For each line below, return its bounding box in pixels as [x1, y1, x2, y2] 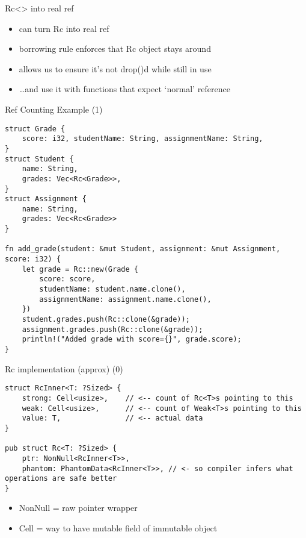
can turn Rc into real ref [19, 22, 109, 34]
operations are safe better [5, 474, 117, 483]
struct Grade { [5, 124, 66, 133]
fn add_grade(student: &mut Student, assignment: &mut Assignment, [5, 245, 281, 254]
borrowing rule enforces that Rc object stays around [19, 42, 211, 55]
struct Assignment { [5, 195, 87, 204]
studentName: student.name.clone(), [39, 285, 186, 294]
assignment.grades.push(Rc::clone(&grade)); [22, 325, 203, 334]
